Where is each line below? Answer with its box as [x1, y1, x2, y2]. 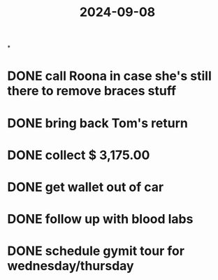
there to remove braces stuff [7, 83, 177, 99]
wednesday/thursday [7, 258, 134, 274]
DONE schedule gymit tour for [7, 243, 185, 259]
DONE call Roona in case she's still [7, 68, 212, 84]
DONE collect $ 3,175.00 [7, 147, 150, 163]
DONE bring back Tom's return [7, 115, 189, 131]
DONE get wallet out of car [7, 179, 164, 195]
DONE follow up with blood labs [7, 211, 194, 227]
